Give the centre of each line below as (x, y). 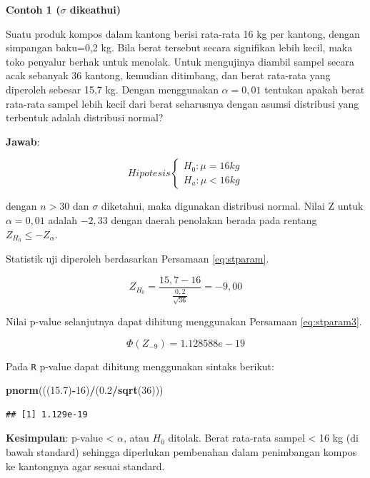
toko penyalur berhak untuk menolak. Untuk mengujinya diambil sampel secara (180, 61)
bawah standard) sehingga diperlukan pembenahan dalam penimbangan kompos (181, 451)
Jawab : (23, 141)
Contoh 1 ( (33, 9)
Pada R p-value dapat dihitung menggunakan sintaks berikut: (140, 366)
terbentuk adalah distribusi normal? (85, 117)
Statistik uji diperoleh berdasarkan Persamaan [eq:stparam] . (137, 259)
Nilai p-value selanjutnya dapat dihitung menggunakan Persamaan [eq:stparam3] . (184, 321)
